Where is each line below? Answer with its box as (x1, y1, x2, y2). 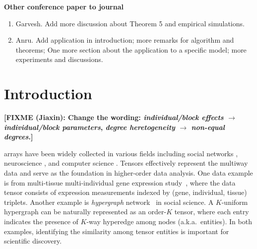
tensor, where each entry (174, 206, 249, 217)
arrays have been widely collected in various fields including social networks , (4, 148, 238, 158)
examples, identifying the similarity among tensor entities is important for (4, 226, 229, 236)
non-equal (191, 122, 225, 132)
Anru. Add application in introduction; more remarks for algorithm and (15, 35, 234, 45)
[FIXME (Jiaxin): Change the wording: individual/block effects (4, 112, 224, 123)
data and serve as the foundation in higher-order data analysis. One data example (4, 168, 253, 178)
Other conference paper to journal (4, 1, 124, 11)
